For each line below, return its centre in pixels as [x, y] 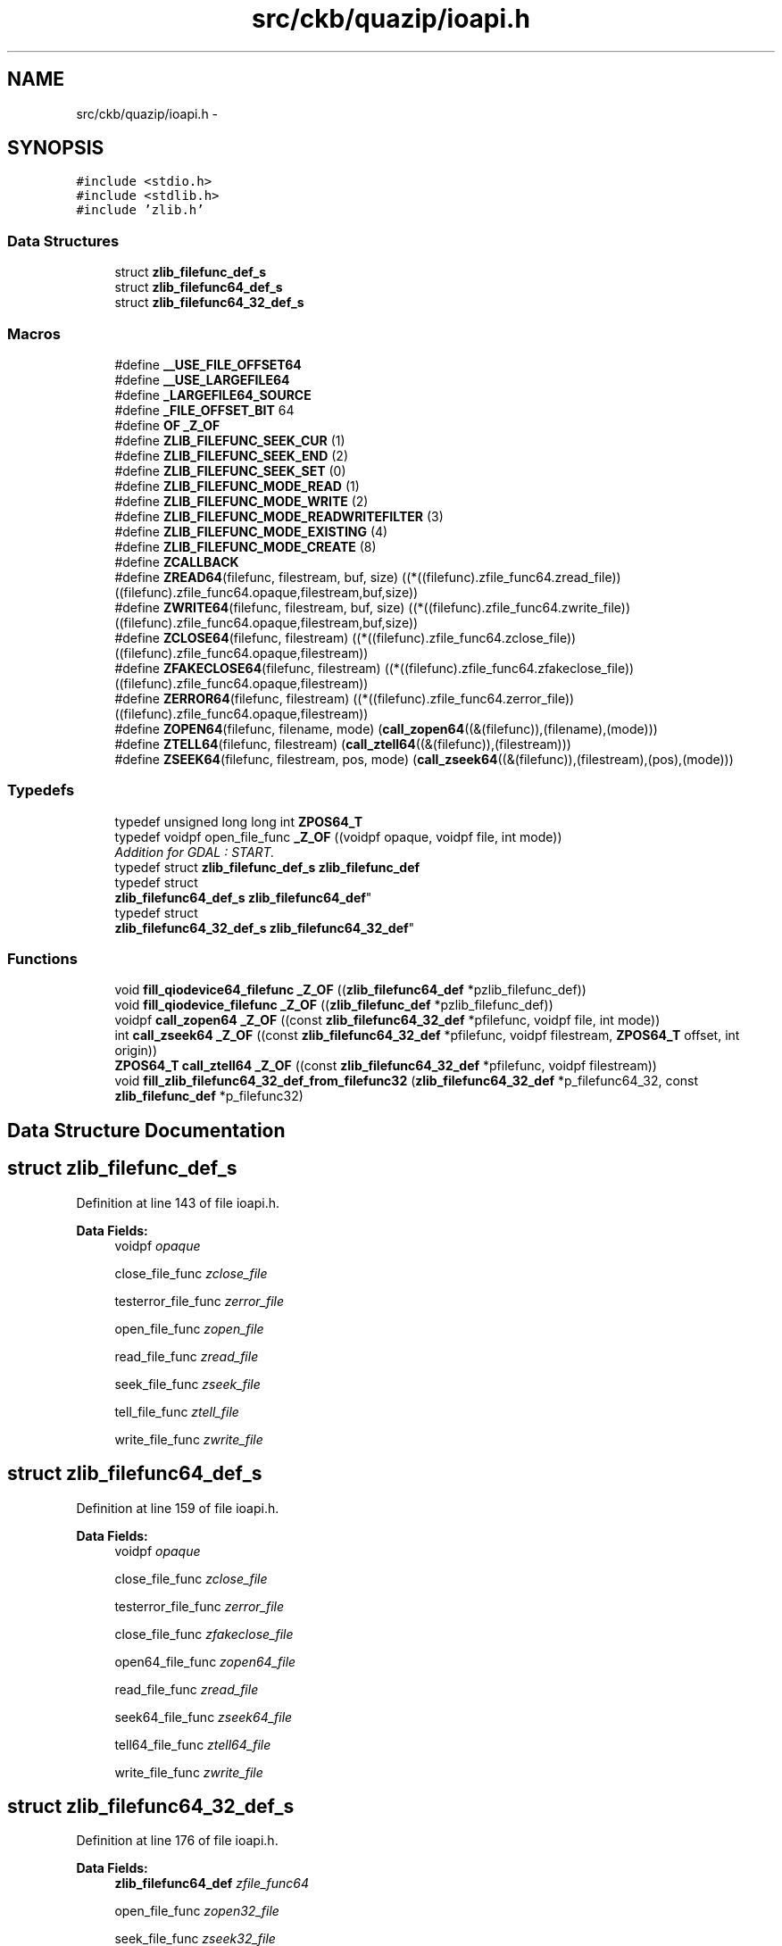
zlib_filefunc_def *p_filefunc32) [209, 1096]
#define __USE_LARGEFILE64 [202, 379]
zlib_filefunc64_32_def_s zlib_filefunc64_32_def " [265, 927]
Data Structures [63, 241]
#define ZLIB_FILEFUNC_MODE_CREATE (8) [245, 546]
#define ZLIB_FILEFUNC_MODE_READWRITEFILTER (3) [279, 516]
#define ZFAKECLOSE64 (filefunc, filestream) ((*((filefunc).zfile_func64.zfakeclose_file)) [374, 668]
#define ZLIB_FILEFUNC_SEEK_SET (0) [230, 470]
